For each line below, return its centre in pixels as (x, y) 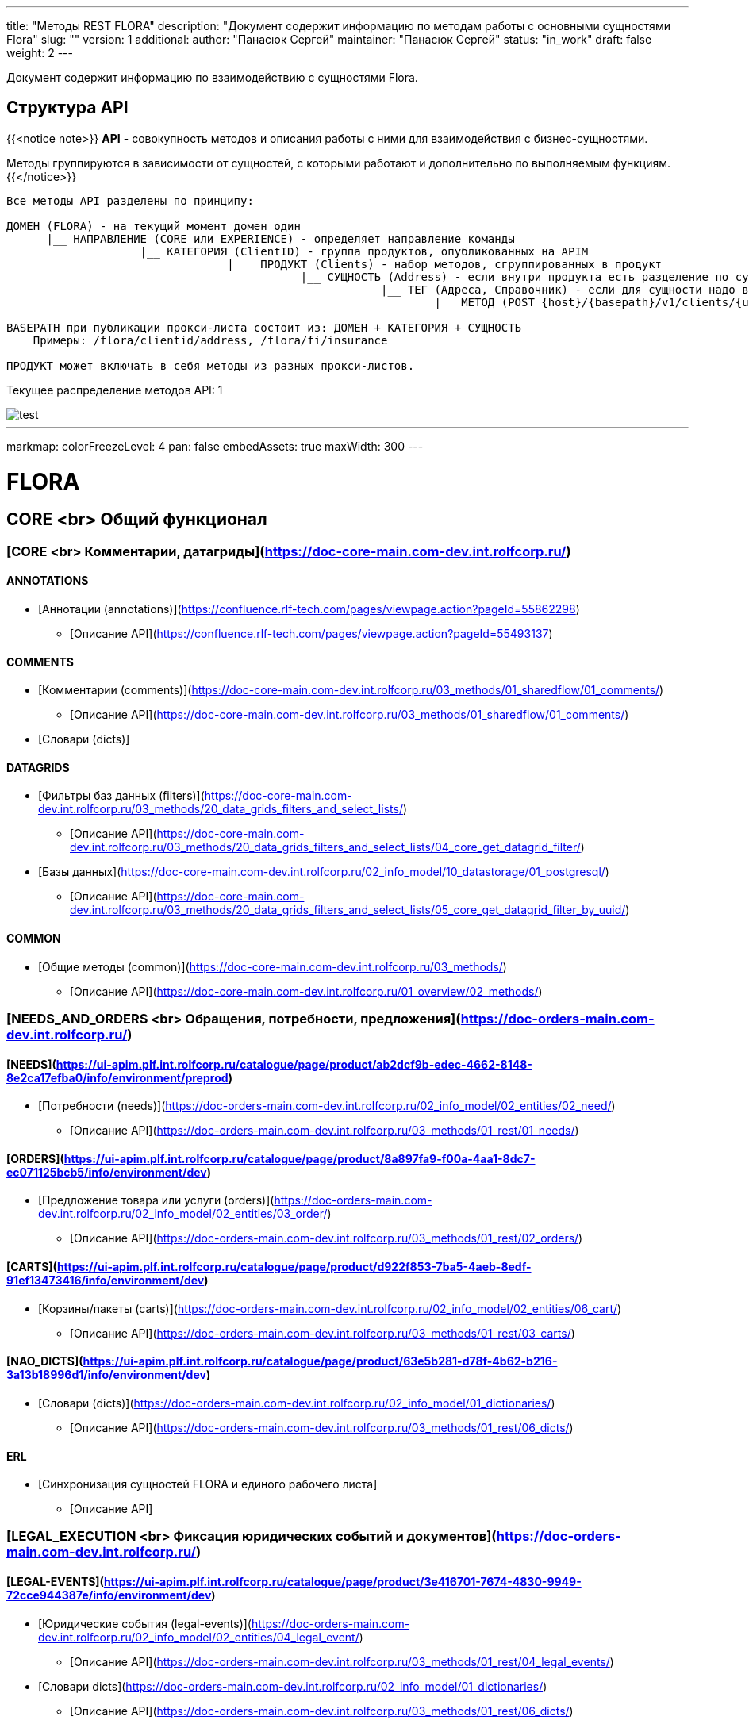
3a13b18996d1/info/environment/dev (106, 1375)
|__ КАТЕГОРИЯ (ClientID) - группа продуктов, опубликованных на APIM (364, 251)
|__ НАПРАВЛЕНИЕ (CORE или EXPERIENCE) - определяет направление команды (280, 238)
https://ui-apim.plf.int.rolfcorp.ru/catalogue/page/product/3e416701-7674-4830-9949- (342, 1582)
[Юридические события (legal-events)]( (145, 1623)
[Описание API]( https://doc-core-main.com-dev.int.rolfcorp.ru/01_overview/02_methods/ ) (306, 991)
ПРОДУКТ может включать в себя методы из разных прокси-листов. (211, 365)
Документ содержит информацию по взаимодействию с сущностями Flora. (212, 77)
